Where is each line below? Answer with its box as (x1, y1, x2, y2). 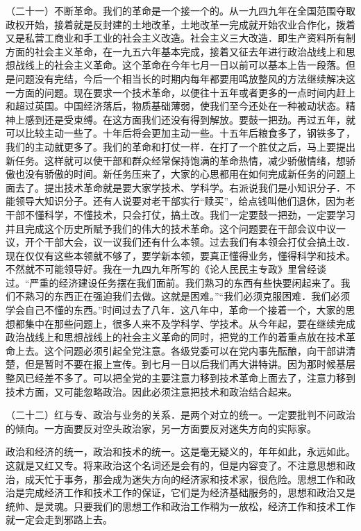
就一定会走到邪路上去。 (6, 512, 112, 527)
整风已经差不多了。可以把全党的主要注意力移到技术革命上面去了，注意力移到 (6, 371, 355, 385)
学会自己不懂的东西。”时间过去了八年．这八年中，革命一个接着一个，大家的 (6, 303, 346, 317)
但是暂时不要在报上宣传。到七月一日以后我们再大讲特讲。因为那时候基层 (24, 357, 355, 371)
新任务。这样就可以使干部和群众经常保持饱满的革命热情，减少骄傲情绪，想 (6, 153, 346, 167)
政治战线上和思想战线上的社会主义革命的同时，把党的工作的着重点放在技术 (6, 330, 346, 344)
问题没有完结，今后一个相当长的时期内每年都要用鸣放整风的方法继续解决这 (15, 71, 355, 85)
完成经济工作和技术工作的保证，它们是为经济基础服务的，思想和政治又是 (24, 485, 355, 500)
